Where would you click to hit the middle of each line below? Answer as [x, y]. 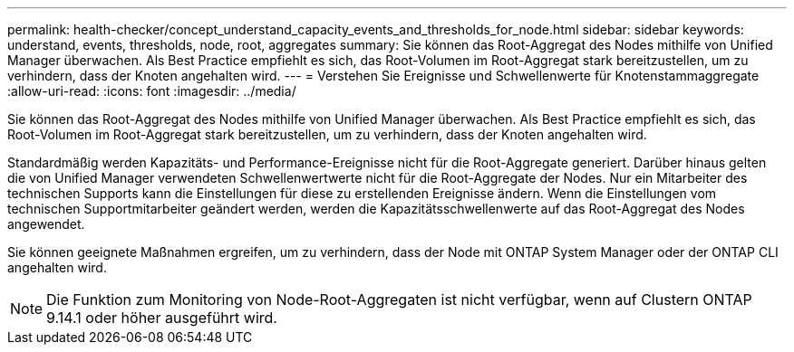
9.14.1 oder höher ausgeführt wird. [162, 318]
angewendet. [46, 224]
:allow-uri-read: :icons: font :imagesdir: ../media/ [152, 91]
